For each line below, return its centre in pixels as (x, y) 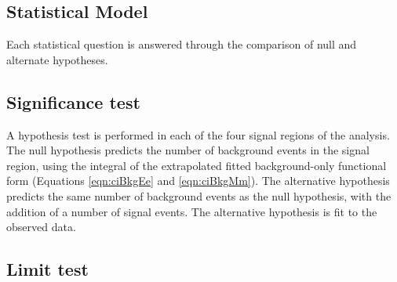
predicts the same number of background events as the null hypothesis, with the (199, 195)
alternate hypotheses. (57, 59)
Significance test (73, 101)
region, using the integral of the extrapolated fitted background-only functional (197, 165)
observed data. (41, 227)
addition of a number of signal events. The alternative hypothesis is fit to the (192, 211)
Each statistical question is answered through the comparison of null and (182, 44)
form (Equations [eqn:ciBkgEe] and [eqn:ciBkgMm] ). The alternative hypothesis (198, 181)
